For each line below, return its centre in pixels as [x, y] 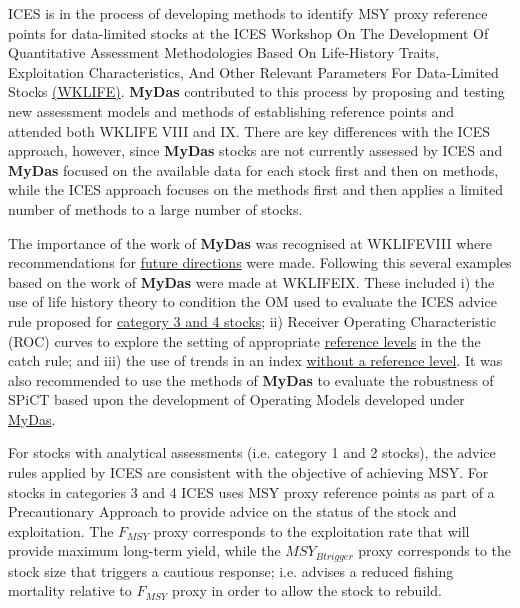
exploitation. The [61, 530]
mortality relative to [70, 590]
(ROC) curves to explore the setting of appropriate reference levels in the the [244, 340]
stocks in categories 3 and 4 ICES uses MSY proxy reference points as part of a [251, 491]
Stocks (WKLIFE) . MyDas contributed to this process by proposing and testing [256, 91]
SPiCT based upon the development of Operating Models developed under [236, 399]
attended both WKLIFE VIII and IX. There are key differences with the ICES [249, 130]
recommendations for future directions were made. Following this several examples [260, 262]
